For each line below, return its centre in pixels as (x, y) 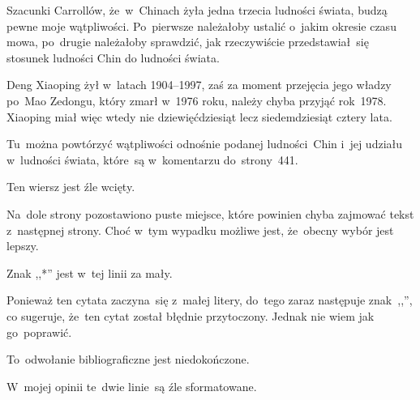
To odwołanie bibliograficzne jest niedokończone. (128, 359)
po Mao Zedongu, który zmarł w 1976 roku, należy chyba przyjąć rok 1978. (197, 100)
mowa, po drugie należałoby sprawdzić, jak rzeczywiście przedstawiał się (188, 42)
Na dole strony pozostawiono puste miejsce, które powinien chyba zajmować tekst (210, 213)
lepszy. (23, 246)
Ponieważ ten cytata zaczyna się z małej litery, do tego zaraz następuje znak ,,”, (210, 300)
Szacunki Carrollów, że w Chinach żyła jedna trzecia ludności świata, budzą (197, 10)
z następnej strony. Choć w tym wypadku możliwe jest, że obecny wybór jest (200, 230)
